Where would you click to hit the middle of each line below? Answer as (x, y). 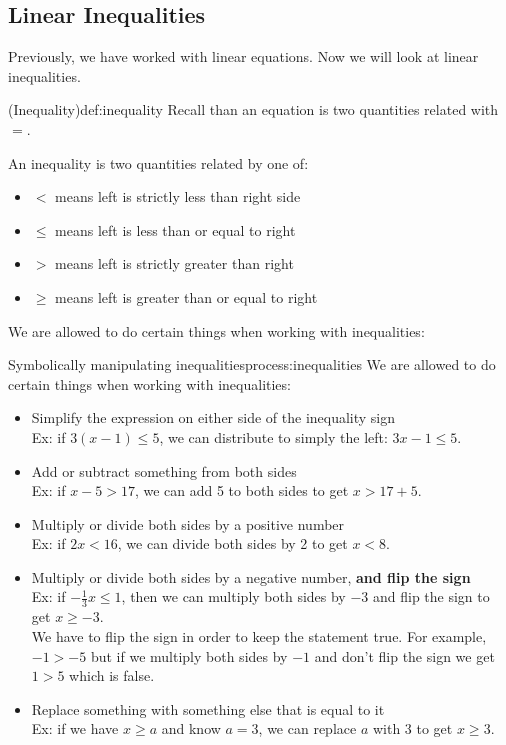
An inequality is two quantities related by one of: (158, 162)
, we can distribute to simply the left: (273, 436)
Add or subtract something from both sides (164, 470)
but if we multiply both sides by (189, 655)
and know (191, 728)
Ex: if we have (75, 728)
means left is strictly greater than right (174, 263)
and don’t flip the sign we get (404, 655)
